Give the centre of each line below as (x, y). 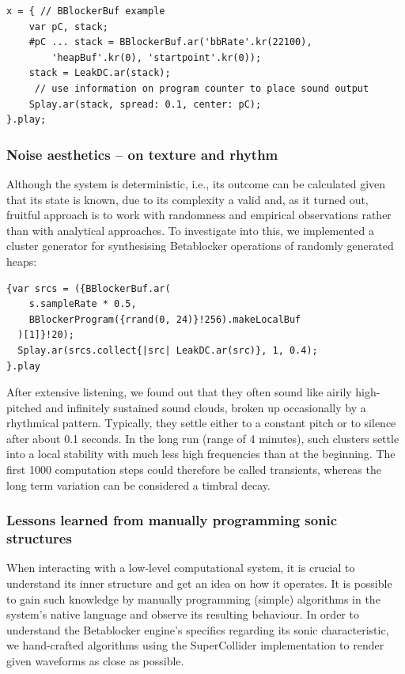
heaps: (22, 261)
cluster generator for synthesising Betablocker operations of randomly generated (200, 246)
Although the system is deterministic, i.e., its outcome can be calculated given (196, 183)
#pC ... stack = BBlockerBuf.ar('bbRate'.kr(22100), (170, 42)
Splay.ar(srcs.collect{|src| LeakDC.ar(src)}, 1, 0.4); (168, 350)
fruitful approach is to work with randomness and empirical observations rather (199, 215)
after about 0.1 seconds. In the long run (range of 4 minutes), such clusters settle (203, 438)
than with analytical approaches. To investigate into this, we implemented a (190, 230)
